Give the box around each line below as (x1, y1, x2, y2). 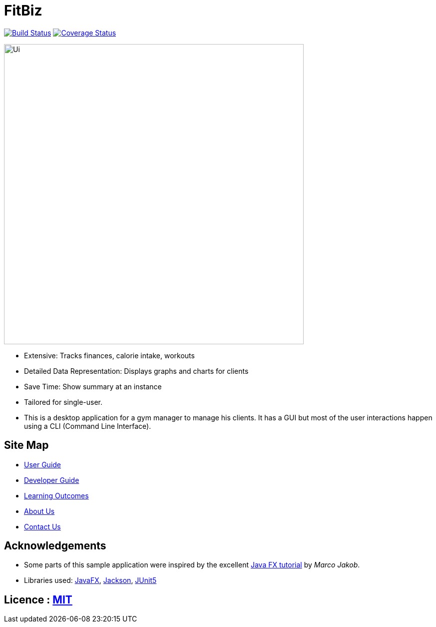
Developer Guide (24, 475, 79, 484)
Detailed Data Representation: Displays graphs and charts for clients (24, 366, 249, 375)
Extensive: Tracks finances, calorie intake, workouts (24, 351, 195, 360)
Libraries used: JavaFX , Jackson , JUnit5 (24, 576, 157, 585)
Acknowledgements (4, 539, 106, 552)
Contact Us (24, 522, 61, 531)
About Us (24, 506, 55, 515)
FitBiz (4, 2, 42, 19)
